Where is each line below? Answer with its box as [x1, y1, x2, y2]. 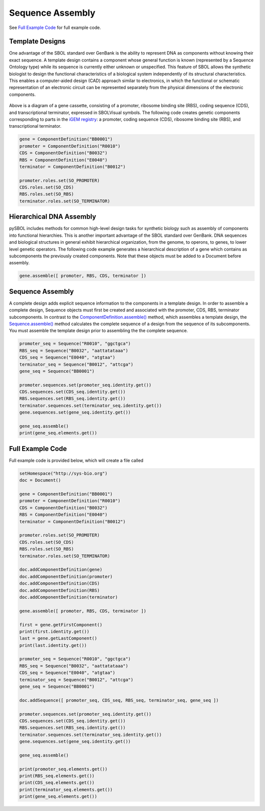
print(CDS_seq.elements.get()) [19, 780, 95, 785]
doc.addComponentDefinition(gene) [19, 567, 103, 572]
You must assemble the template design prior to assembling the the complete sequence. [9, 328, 188, 334]
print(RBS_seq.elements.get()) [19, 773, 95, 779]
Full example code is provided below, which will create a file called [9, 457, 144, 463]
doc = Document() [19, 477, 61, 483]
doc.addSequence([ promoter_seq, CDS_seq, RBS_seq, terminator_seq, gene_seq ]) [19, 698, 219, 703]
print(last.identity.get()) [19, 643, 87, 648]
